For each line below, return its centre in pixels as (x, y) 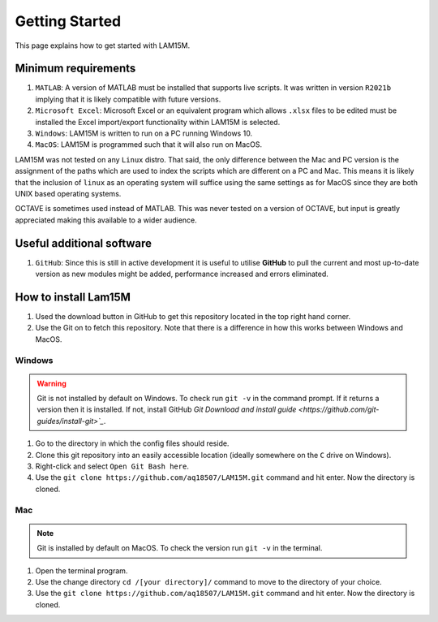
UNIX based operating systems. (68, 193)
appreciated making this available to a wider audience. (106, 220)
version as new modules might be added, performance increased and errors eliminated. (182, 274)
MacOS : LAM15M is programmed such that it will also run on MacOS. (149, 145)
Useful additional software (84, 243)
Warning (52, 383)
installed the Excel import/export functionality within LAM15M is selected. (158, 122)
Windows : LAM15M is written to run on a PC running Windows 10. (144, 133)
